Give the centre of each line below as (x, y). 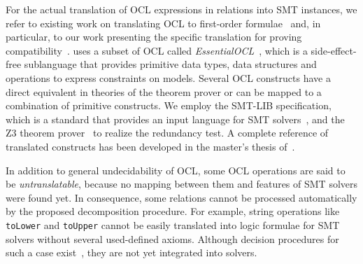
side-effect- (334, 50)
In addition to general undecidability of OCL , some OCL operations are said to (176, 170)
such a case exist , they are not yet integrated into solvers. (131, 252)
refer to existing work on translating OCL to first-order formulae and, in (163, 23)
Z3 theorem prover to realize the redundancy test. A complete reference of (167, 133)
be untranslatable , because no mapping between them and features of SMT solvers (182, 184)
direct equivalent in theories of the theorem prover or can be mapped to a (164, 91)
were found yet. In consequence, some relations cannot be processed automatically (181, 197)
